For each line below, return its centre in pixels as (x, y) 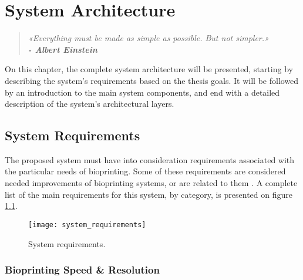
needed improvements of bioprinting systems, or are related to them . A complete (151, 183)
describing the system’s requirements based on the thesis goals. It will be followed (152, 80)
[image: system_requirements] (87, 225)
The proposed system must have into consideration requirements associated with (150, 159)
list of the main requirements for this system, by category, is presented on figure (149, 194)
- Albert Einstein (63, 49)
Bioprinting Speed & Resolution (82, 270)
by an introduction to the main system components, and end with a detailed (142, 92)
